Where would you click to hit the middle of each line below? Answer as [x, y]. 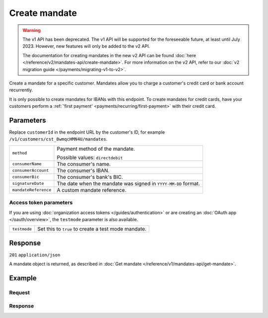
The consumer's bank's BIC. [90, 177]
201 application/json [35, 255]
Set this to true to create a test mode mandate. [92, 229]
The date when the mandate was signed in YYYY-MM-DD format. [129, 183]
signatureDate [28, 184]
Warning [32, 30]
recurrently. [21, 90]
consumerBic [26, 177]
